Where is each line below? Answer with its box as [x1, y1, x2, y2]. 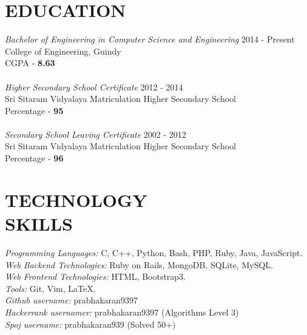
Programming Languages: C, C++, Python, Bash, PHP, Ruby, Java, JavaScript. [5, 246, 303, 259]
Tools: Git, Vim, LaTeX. [5, 282, 96, 294]
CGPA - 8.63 [5, 56, 55, 69]
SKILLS [5, 211, 73, 236]
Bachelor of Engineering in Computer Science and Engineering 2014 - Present [5, 33, 295, 46]
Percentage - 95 [5, 104, 64, 117]
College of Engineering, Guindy [5, 44, 121, 57]
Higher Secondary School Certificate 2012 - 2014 [5, 80, 183, 93]
